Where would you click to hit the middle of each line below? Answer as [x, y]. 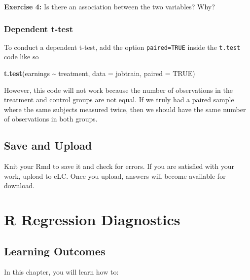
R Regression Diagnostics [92, 220]
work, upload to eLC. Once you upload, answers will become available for [115, 176]
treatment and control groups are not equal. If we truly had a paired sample [119, 100]
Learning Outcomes [55, 251]
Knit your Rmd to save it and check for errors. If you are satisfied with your [119, 166]
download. [19, 185]
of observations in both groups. [51, 119]
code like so [21, 57]
